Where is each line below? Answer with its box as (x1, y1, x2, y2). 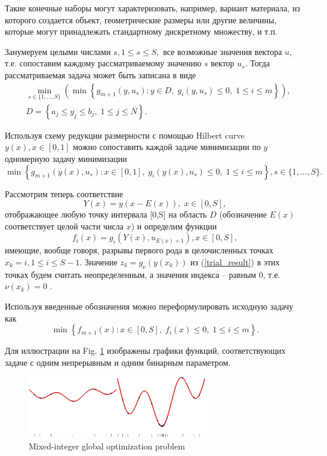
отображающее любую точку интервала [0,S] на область (5, 208, 207, 221)
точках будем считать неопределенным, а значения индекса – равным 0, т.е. (5, 268, 280, 280)
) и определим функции (131, 219, 217, 232)
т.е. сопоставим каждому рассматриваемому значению (5, 57, 202, 69)
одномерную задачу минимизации (5, 152, 127, 165)
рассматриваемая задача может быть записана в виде (5, 68, 196, 81)
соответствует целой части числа (5, 219, 124, 232)
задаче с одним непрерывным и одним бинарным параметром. (5, 356, 231, 368)
